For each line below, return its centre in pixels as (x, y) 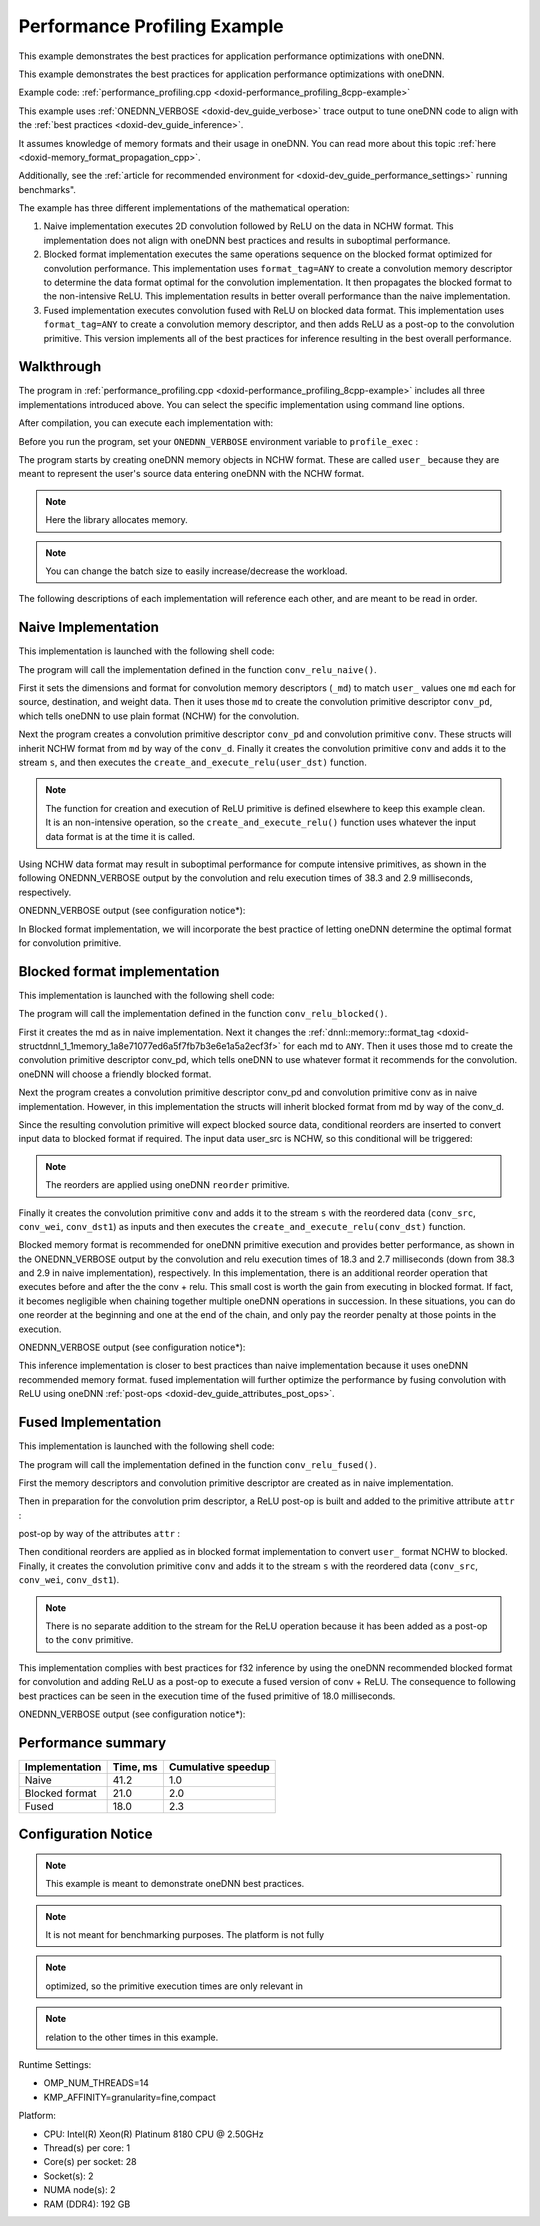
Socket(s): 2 (68, 2176)
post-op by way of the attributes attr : (99, 1534)
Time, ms (135, 1767)
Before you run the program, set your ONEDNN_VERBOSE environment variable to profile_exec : (218, 441)
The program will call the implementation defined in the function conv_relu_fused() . (197, 1464)
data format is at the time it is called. (120, 836)
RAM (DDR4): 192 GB (87, 2204)
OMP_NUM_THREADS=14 (96, 2083)
